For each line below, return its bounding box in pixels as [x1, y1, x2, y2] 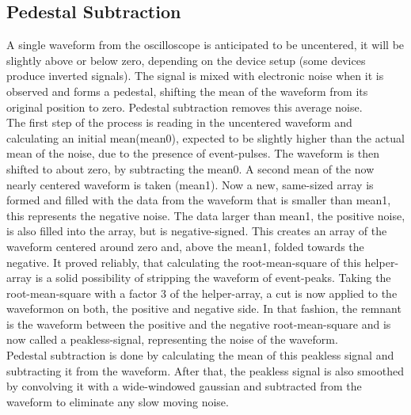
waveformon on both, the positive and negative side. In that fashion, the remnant [6, 300, 401, 317]
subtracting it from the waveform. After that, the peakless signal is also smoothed [6, 362, 404, 379]
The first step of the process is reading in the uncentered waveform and [6, 114, 352, 131]
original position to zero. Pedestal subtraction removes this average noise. [6, 98, 363, 115]
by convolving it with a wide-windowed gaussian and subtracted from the [6, 378, 362, 394]
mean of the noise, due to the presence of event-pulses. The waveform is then [6, 145, 379, 162]
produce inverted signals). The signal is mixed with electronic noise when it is [6, 67, 384, 84]
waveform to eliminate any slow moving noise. [6, 393, 229, 409]
